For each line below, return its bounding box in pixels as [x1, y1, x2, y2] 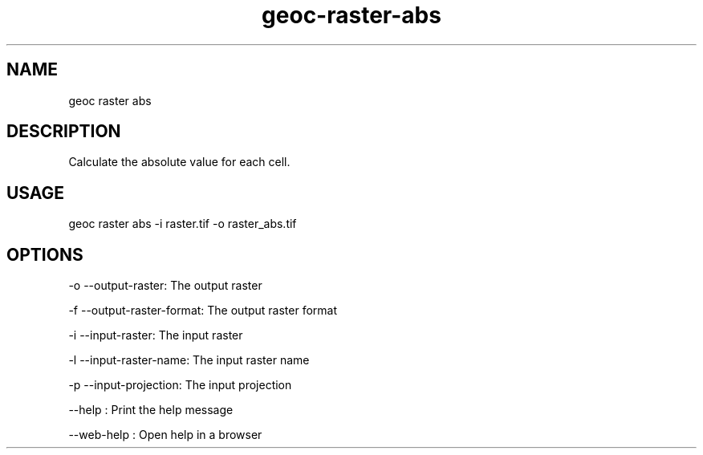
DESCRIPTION [6, 121, 121, 142]
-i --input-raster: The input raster [68, 328, 243, 343]
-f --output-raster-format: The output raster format [68, 303, 338, 318]
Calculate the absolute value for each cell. [68, 155, 291, 169]
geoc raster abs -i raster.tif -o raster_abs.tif [68, 217, 297, 231]
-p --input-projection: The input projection [68, 378, 292, 392]
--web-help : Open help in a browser [68, 428, 262, 442]
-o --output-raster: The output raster [68, 278, 262, 293]
